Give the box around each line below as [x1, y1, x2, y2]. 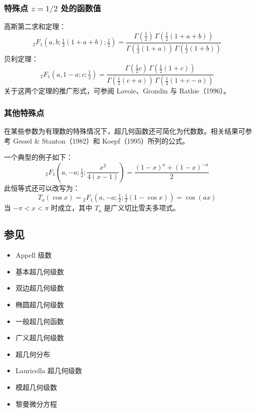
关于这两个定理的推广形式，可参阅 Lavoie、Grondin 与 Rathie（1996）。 [4, 86, 230, 96]
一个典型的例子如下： [4, 152, 73, 162]
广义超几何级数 [15, 332, 64, 343]
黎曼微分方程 [15, 398, 57, 409]
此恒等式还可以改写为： [4, 182, 80, 193]
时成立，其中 [51, 203, 93, 213]
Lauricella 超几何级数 [15, 365, 82, 376]
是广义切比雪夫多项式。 [104, 203, 180, 213]
